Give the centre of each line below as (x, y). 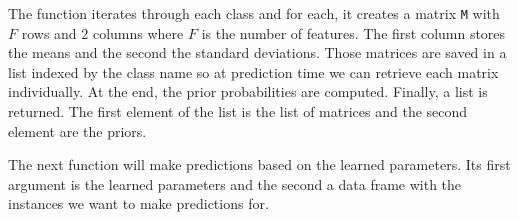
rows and (49, 32)
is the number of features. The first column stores (353, 32)
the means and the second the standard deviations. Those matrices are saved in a (257, 52)
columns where (138, 32)
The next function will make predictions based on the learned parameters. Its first (259, 164)
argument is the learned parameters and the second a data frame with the (235, 183)
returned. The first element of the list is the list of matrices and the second (238, 111)
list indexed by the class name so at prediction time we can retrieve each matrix (253, 71)
